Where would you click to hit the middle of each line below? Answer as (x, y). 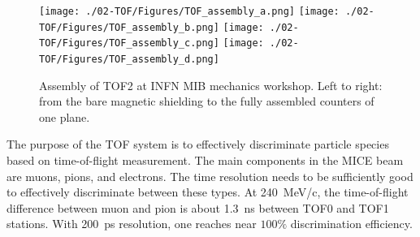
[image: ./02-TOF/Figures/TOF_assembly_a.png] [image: (189, 11)
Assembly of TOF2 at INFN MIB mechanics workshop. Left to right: (211, 85)
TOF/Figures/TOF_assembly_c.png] (129, 43)
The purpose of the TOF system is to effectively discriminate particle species (198, 144)
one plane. (65, 116)
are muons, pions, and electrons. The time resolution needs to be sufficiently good (210, 176)
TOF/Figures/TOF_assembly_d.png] (129, 59)
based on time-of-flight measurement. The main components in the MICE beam (205, 160)
